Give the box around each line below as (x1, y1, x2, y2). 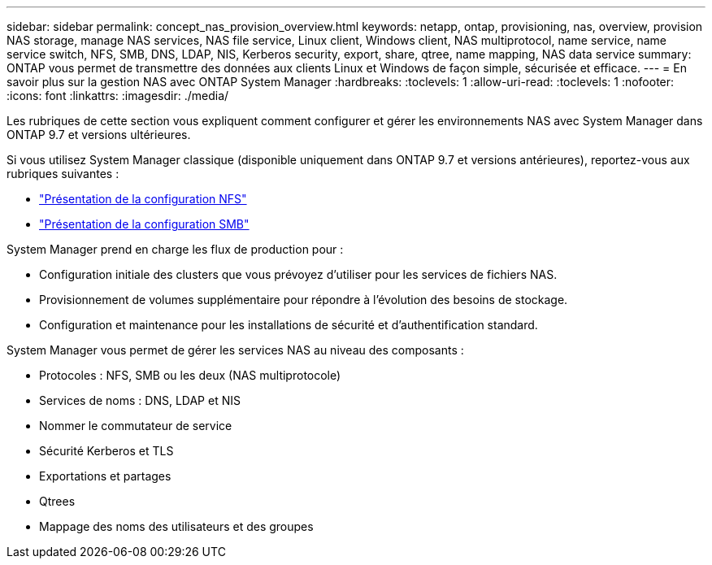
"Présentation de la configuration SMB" (39, 217, 250, 231)
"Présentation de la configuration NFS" (39, 192, 247, 206)
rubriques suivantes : (7, 167, 119, 180)
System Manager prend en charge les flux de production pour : (7, 242, 344, 256)
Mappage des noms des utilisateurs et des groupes (39, 519, 314, 533)
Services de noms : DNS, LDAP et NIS (39, 393, 241, 407)
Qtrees (39, 494, 76, 508)
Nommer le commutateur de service (39, 419, 232, 432)
